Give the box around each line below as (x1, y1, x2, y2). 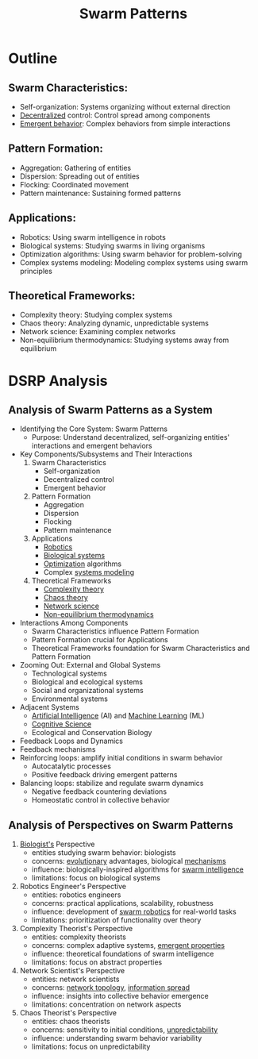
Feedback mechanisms (19, 745, 96, 754)
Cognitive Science (31, 719, 92, 729)
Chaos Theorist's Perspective (19, 1008, 117, 1018)
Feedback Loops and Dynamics (19, 736, 123, 746)
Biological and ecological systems (31, 677, 143, 687)
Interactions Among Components (19, 618, 129, 628)
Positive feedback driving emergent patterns (31, 770, 178, 780)
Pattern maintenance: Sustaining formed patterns (19, 188, 181, 198)
